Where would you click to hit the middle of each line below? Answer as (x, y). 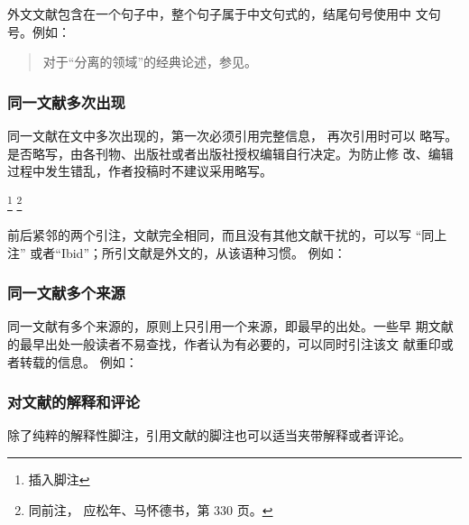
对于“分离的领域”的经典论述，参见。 (150, 62)
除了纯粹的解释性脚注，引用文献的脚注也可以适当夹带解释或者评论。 (209, 435)
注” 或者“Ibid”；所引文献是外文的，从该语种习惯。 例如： (177, 252)
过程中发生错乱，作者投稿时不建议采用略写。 (140, 171)
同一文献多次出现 (66, 101)
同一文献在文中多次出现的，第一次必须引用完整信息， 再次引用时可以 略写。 (233, 135)
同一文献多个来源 (66, 293)
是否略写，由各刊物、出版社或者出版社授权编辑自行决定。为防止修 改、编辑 (230, 153)
